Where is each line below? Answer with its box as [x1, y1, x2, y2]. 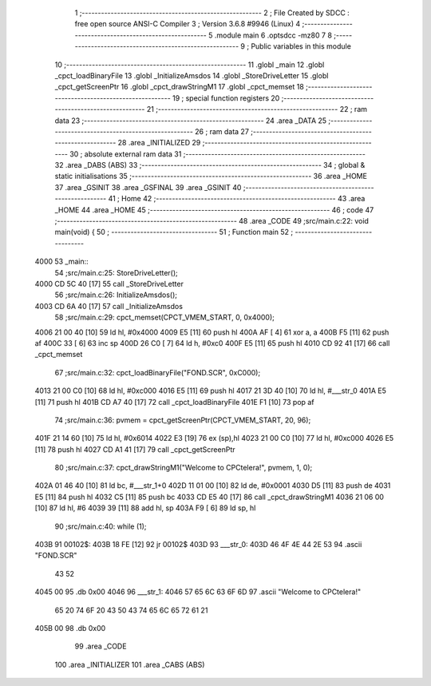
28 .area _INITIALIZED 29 [117, 138, 201, 148]
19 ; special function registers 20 [172, 93, 280, 103]
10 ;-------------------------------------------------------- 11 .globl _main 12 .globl [54, 60, 325, 69]
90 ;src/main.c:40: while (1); [54, 521, 147, 531]
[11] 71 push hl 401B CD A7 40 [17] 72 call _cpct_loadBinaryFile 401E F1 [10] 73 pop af [34, 397, 314, 406]
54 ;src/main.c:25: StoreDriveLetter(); [54, 268, 179, 277]
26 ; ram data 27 [194, 126, 249, 136]
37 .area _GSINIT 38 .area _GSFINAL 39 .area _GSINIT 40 [54, 182, 242, 192]
